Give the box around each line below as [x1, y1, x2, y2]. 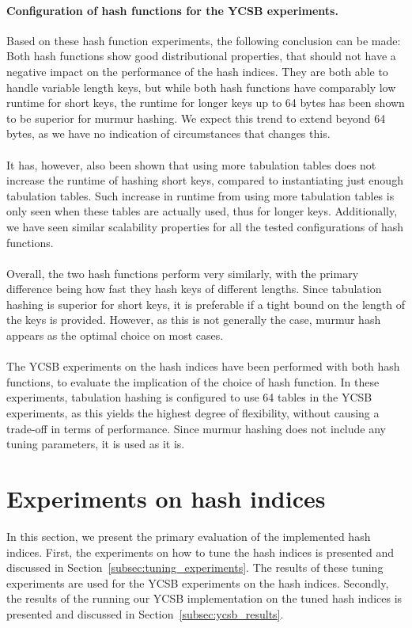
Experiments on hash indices [6, 482, 326, 515]
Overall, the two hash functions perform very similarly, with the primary [6, 265, 359, 281]
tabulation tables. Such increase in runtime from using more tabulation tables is [6, 187, 395, 204]
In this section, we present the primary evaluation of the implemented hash [6, 527, 371, 544]
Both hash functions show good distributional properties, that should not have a [6, 48, 396, 64]
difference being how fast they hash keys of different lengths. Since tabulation [6, 280, 382, 297]
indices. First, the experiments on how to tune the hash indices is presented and [6, 543, 395, 560]
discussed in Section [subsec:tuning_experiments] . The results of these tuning [6, 559, 384, 576]
